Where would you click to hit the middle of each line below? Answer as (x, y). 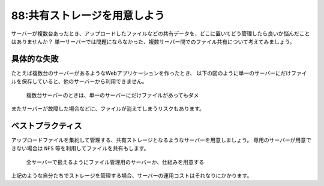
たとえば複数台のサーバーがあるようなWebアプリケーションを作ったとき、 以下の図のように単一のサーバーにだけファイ (159, 73)
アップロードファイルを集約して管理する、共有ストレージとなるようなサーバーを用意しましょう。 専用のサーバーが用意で (161, 140)
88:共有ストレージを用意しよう (88, 16)
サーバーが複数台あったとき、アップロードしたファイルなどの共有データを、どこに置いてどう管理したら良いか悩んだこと (160, 33)
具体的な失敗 (35, 59)
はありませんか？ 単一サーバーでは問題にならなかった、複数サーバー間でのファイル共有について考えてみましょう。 (153, 41)
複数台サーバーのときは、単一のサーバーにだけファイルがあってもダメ (112, 95)
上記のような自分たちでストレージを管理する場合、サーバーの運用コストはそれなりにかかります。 (132, 176)
